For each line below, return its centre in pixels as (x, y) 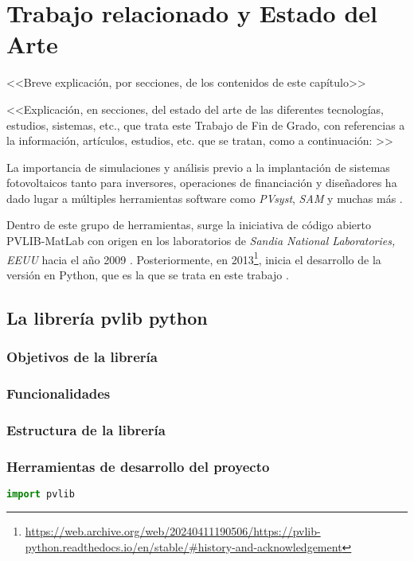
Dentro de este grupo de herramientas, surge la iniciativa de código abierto (189, 225)
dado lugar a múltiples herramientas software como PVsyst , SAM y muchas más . (205, 198)
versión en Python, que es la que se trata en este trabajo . (148, 274)
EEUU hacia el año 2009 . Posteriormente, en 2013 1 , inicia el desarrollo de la (194, 258)
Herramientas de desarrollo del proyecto (138, 466)
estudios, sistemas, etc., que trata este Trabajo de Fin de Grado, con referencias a (206, 125)
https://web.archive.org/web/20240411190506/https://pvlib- (173, 530)
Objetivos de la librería (82, 357)
